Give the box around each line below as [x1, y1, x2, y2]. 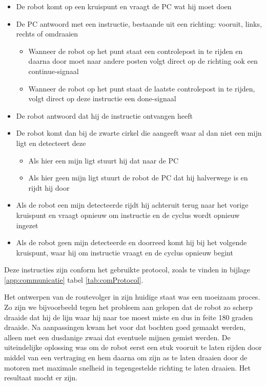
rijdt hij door [28, 182, 70, 193]
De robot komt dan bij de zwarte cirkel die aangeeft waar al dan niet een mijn [16, 127, 262, 138]
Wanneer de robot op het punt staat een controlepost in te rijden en [28, 45, 243, 56]
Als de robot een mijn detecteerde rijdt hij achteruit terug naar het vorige [16, 199, 249, 210]
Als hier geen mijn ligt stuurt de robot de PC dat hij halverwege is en [28, 172, 248, 183]
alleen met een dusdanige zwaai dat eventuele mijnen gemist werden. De [4, 332, 231, 342]
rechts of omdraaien [16, 28, 78, 39]
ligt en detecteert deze [16, 137, 86, 148]
